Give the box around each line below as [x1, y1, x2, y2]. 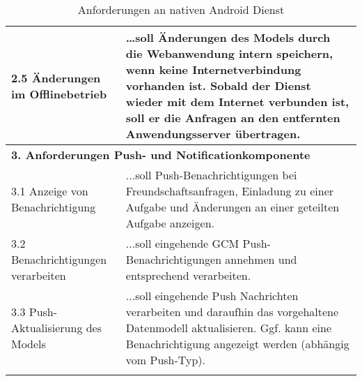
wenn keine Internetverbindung [125, 61, 301, 77]
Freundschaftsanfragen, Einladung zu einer [125, 183, 334, 199]
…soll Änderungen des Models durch [125, 29, 331, 45]
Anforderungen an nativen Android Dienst [77, 1, 285, 17]
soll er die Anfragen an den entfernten [125, 110, 340, 126]
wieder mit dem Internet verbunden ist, [125, 94, 349, 110]
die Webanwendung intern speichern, [125, 45, 333, 61]
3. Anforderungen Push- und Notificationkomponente [11, 147, 310, 163]
